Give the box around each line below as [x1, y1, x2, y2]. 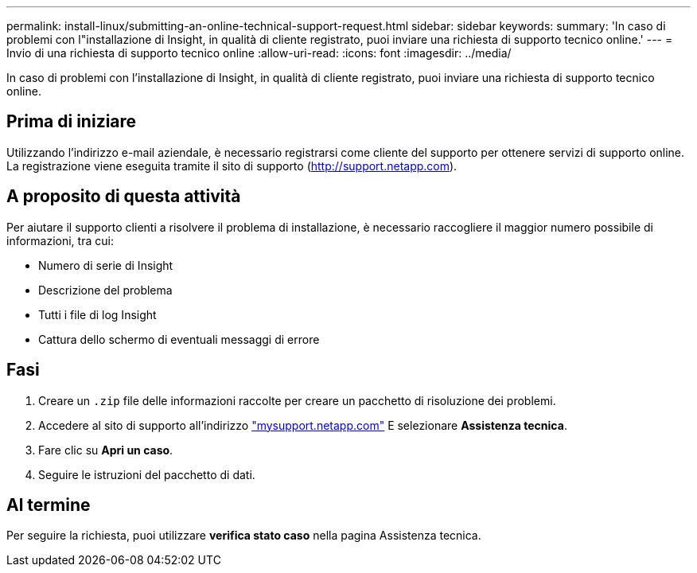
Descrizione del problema [38, 283, 173, 297]
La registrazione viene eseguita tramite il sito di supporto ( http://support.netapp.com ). [6, 158, 458, 173]
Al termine [6, 494, 91, 515]
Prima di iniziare [6, 111, 137, 132]
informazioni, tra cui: [6, 233, 114, 248]
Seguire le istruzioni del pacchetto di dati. [38, 467, 255, 481]
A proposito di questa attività [6, 186, 241, 207]
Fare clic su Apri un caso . [38, 442, 173, 457]
